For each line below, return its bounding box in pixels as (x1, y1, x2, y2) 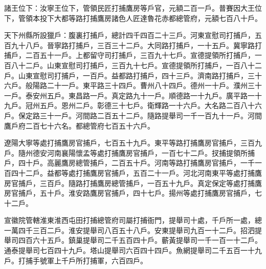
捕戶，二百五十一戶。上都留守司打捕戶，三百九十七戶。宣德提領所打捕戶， (4, 50, 255, 60)
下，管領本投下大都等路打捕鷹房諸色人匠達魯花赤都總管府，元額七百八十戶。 (4, 12, 262, 23)
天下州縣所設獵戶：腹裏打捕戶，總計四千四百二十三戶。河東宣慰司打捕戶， (4, 30, 255, 40)
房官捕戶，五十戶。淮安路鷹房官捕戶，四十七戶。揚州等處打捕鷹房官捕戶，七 (4, 188, 262, 198)
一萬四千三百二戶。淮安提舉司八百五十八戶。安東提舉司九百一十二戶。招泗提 (4, 224, 262, 235)
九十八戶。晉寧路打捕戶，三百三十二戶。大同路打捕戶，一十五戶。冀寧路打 (11, 39, 262, 50)
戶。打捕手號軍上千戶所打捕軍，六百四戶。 (4, 255, 147, 265)
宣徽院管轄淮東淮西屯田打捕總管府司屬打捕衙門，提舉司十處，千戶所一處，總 (4, 215, 262, 225)
